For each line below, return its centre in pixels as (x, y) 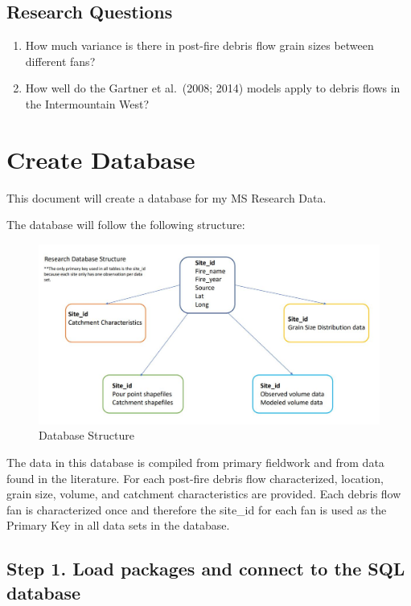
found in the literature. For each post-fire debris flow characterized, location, (195, 478)
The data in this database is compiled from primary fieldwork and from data (195, 463)
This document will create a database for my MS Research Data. (166, 197)
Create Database (101, 159)
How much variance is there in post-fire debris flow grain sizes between (199, 45)
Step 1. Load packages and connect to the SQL (206, 569)
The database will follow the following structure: (126, 225)
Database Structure (86, 435)
